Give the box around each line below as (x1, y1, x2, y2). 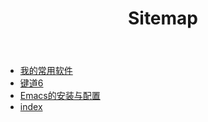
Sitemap (127, 7, 199, 30)
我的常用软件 (19, 65, 73, 77)
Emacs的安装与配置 (19, 90, 101, 102)
